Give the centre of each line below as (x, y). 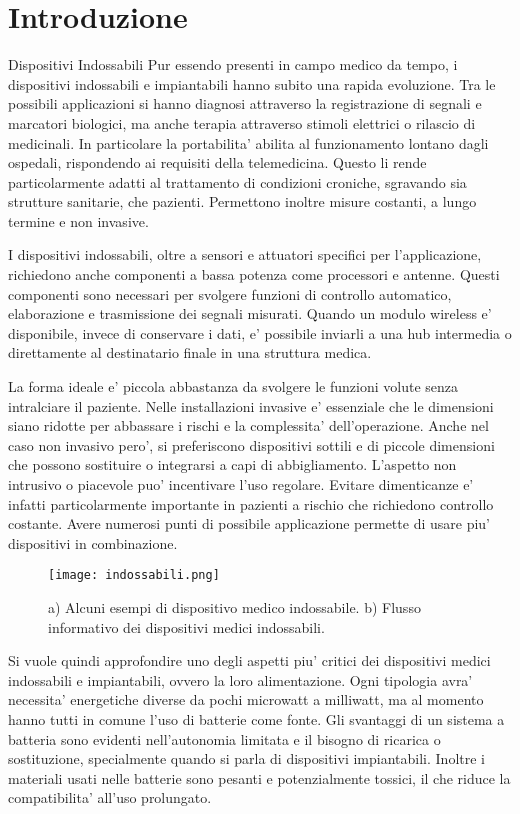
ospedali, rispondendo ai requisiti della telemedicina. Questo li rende (217, 162)
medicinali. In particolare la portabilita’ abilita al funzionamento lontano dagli (248, 142)
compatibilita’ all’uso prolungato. (110, 797)
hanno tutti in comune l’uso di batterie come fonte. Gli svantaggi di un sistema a (256, 719)
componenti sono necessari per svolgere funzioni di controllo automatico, (230, 293)
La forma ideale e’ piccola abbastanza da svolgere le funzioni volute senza (233, 386)
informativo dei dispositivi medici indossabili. (186, 626)
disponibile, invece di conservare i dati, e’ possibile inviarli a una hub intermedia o (260, 332)
